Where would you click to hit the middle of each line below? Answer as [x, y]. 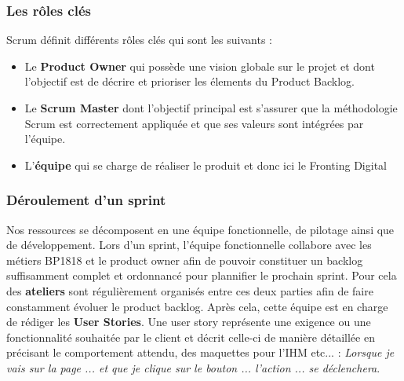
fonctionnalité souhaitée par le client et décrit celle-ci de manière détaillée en [191, 337]
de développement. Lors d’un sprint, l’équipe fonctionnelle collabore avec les [189, 245]
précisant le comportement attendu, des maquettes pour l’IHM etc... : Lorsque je [200, 352]
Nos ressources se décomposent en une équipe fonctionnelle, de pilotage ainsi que [200, 229]
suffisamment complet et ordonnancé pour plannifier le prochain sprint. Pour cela [202, 275]
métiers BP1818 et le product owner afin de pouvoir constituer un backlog [185, 260]
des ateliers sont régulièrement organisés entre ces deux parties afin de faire [190, 290]
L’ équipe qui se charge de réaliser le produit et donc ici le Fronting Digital [206, 165]
